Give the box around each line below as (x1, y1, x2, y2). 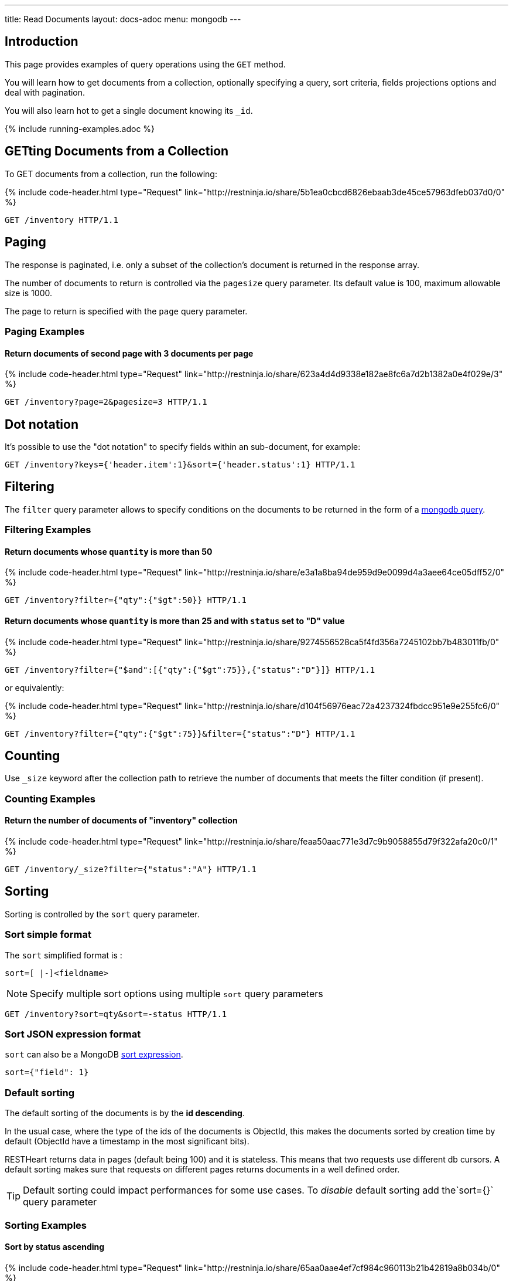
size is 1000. (5, 287, 52, 298)
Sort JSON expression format (5, 1028, 141, 1041)
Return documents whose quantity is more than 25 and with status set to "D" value (5, 616, 345, 626)
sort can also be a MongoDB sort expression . (5, 1049, 183, 1060)
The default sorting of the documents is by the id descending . (5, 1108, 245, 1119)
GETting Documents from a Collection (5, 144, 229, 159)
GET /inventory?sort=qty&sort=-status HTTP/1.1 (5, 1009, 227, 1019)
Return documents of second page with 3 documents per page (5, 348, 254, 358)
